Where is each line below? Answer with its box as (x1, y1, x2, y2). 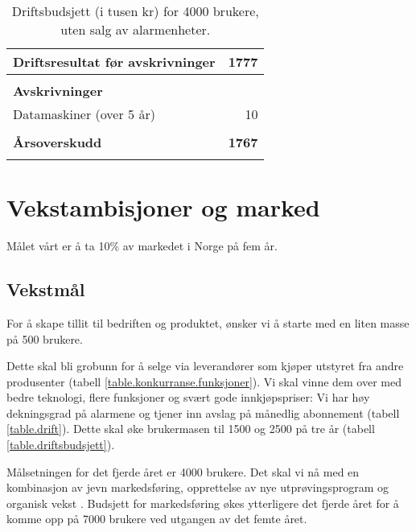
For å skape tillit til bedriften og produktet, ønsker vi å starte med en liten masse (6, 314, 410, 331)
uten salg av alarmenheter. (60, 20, 211, 39)
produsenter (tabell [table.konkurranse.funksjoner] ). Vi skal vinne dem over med (6, 373, 402, 390)
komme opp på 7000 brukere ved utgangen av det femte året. (6, 510, 307, 527)
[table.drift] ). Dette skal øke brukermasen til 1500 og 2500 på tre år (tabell (6, 420, 375, 437)
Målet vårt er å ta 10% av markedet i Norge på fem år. (6, 237, 278, 254)
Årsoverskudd (13, 133, 102, 151)
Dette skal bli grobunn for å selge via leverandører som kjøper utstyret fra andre (6, 357, 404, 374)
